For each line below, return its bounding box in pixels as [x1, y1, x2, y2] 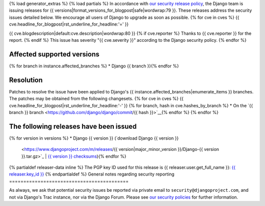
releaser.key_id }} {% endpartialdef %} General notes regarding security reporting [9, 171, 175, 177]
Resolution [9, 76, 43, 84]
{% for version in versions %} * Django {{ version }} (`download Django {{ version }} [9, 135, 179, 141]
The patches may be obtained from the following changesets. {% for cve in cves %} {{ [9, 96, 184, 102]
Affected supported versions [9, 50, 100, 59]
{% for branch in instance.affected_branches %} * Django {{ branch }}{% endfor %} [9, 63, 179, 69]
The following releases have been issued [9, 122, 137, 130]
